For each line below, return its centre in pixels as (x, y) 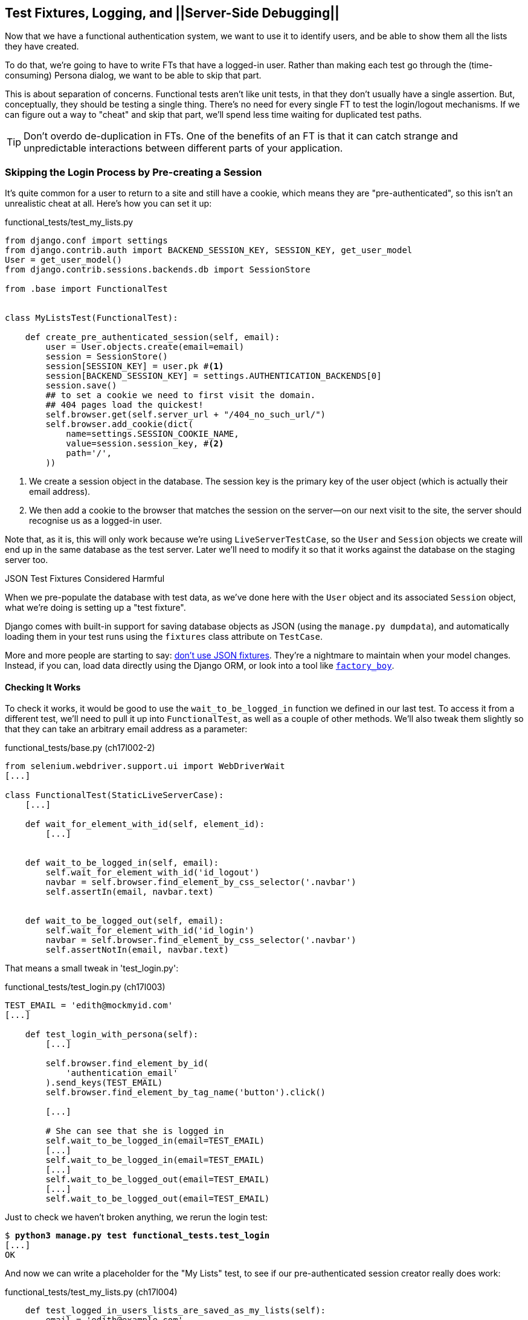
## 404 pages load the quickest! (124, 405)
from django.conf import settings (86, 241)
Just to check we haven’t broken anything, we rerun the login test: (136, 1217)
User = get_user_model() (63, 260)
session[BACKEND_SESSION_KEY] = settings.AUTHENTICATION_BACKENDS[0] (214, 376)
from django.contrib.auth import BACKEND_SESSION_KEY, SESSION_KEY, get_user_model (209, 250)
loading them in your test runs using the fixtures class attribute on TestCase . (164, 637)
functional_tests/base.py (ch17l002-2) (80, 748)
